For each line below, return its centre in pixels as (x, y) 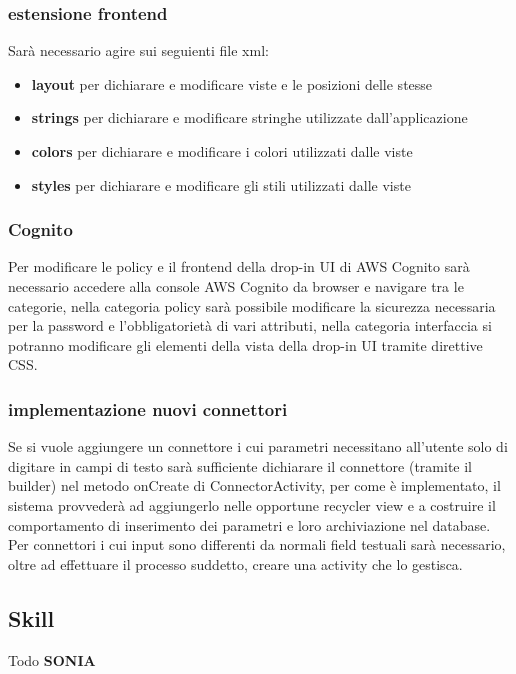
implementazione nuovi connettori (148, 408)
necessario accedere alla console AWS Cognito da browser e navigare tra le (236, 286)
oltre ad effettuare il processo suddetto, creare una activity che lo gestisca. (235, 563)
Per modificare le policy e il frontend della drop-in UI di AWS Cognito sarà (239, 266)
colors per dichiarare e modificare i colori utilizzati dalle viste (222, 151)
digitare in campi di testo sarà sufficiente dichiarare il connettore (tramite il (240, 465)
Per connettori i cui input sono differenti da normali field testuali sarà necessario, (257, 544)
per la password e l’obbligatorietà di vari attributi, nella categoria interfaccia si (250, 325)
